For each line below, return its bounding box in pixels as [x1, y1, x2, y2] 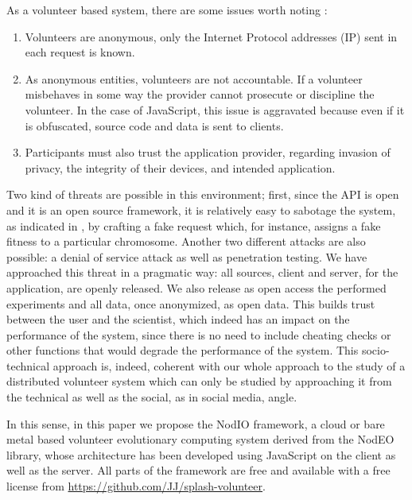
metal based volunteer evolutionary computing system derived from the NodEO [6, 431, 395, 448]
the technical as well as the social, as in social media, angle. [6, 389, 297, 405]
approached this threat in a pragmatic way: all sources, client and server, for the [6, 264, 398, 281]
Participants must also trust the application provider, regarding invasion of [25, 144, 391, 161]
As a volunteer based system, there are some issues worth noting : [6, 2, 328, 17]
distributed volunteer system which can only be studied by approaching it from [6, 373, 392, 390]
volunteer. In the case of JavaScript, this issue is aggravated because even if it [25, 101, 405, 118]
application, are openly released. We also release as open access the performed [6, 279, 387, 296]
